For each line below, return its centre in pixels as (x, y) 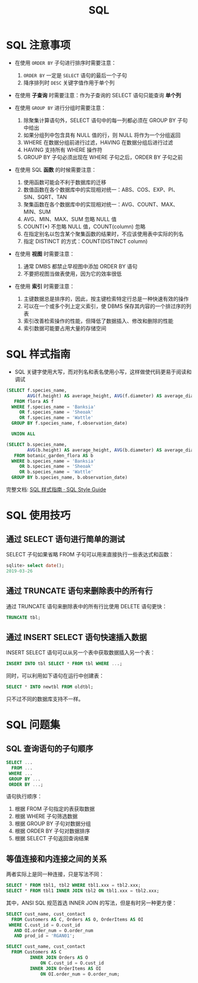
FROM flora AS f (34, 401)
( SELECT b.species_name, (37, 444)
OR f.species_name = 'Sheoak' (56, 412)
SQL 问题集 (33, 725)
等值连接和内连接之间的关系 (57, 859)
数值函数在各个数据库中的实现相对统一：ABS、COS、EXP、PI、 (101, 189)
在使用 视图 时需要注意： (44, 254)
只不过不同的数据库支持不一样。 (45, 699)
